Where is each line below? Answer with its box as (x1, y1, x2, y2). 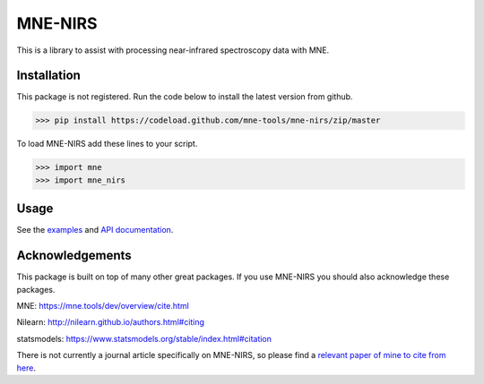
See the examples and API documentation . (16, 225, 174, 235)
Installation (16, 68, 81, 83)
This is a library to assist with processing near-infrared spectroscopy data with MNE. (16, 45, 330, 55)
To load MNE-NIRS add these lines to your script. (16, 139, 198, 149)
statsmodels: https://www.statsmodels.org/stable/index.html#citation (16, 333, 272, 344)
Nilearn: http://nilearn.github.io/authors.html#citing (16, 317, 205, 328)
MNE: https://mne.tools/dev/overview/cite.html (16, 300, 190, 311)
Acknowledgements (16, 248, 132, 263)
